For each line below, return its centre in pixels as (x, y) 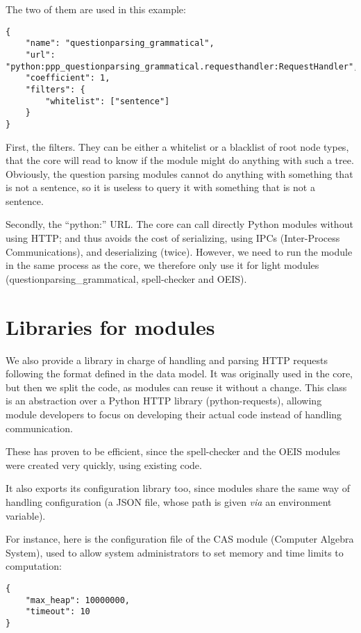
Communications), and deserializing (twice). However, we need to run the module (179, 251)
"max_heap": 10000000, (77, 600)
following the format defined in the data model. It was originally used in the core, (179, 373)
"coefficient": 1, (68, 78)
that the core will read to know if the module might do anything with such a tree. (180, 160)
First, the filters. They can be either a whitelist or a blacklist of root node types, (177, 146)
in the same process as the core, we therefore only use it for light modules (162, 265)
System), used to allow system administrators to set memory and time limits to (175, 552)
